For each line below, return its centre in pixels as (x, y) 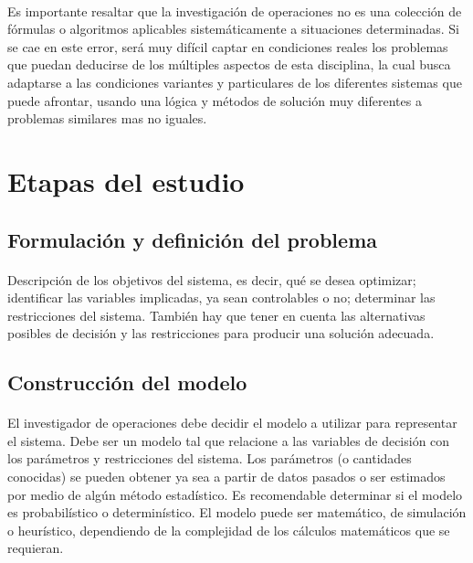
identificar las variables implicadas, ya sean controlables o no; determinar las (221, 297)
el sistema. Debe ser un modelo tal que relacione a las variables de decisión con (229, 440)
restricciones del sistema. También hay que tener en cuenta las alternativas (216, 315)
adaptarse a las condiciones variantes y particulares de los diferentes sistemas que (235, 82)
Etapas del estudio (126, 181)
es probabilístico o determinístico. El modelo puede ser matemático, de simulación (237, 512)
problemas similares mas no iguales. (107, 118)
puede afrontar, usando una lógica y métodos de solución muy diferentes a (215, 100)
